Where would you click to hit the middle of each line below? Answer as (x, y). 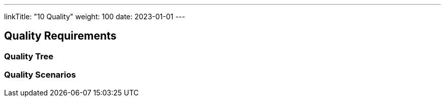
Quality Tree (29, 56)
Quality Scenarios (40, 75)
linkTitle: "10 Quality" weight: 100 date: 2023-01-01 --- (95, 16)
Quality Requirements (60, 36)
